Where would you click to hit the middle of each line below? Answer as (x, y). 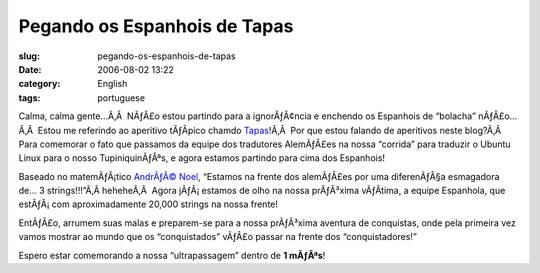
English (112, 84)
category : (39, 84)
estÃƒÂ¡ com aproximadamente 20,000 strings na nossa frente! (148, 204)
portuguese (121, 97)
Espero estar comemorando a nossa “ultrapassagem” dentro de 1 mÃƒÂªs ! (172, 255)
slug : (29, 56)
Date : (30, 69)
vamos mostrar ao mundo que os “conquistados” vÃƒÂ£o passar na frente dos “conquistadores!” (217, 237)
